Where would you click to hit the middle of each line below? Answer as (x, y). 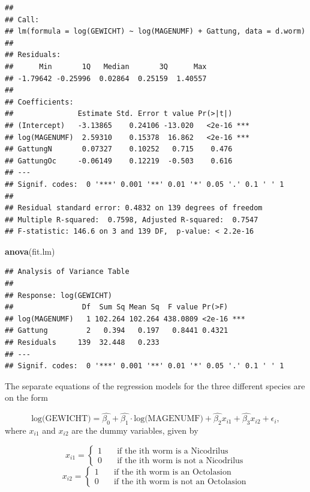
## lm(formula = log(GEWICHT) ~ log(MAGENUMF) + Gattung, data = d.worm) (155, 32)
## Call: (22, 20)
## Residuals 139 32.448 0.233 (82, 343)
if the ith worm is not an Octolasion (180, 482)
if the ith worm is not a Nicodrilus (180, 461)
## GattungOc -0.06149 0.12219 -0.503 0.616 (119, 161)
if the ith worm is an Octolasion (172, 472)
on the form (26, 397)
